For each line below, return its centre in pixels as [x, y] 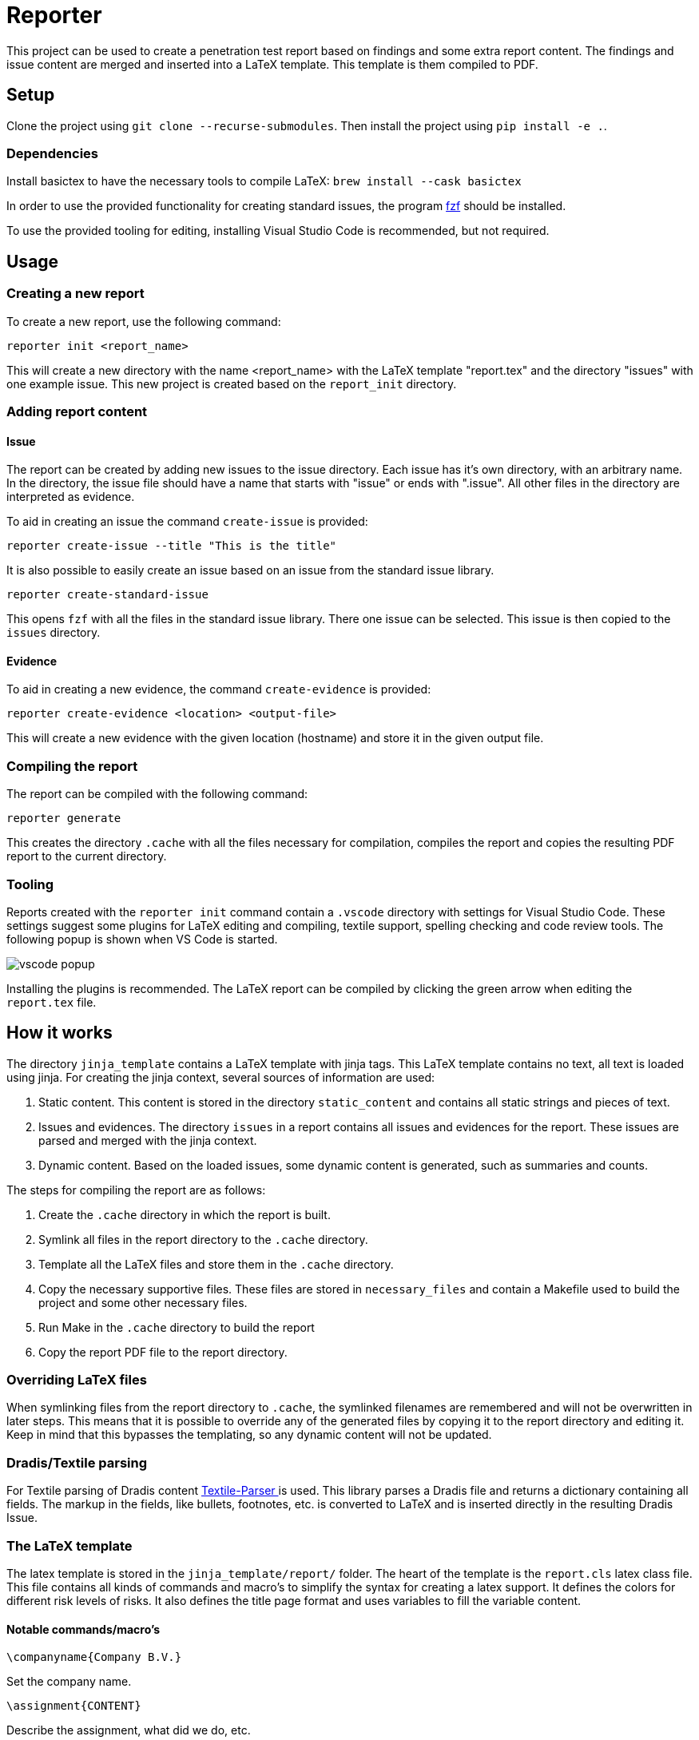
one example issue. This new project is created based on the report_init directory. [232, 383]
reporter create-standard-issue [107, 595]
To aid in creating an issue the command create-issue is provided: [187, 522]
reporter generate [64, 818]
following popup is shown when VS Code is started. [142, 939]
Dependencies [53, 153]
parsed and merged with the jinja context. [148, 1140]
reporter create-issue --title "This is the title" [172, 546]
